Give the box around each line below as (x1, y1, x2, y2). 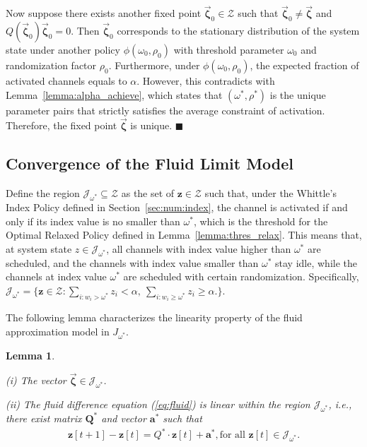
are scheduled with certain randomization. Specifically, (123, 269, 359, 284)
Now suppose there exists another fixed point (6, 6, 202, 20)
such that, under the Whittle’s (204, 186, 337, 201)
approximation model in (6, 323, 110, 338)
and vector (101, 410, 146, 425)
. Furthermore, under (108, 58, 200, 73)
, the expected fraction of (250, 58, 359, 73)
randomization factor (6, 58, 97, 73)
